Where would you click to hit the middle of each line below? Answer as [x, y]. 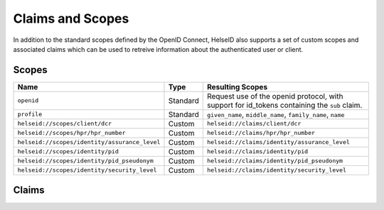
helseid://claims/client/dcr [254, 124]
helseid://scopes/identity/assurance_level [89, 142]
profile [30, 115]
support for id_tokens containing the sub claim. [284, 105]
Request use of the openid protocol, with [275, 96]
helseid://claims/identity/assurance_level [278, 142]
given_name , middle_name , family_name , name [276, 114]
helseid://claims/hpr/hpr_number [261, 133]
